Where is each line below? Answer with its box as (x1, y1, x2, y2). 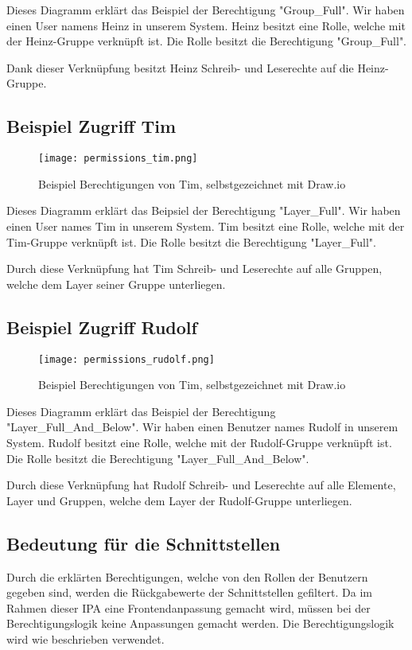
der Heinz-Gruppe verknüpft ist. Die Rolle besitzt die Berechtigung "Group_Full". (6, 33, 407, 49)
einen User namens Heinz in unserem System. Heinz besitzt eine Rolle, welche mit (6, 17, 406, 33)
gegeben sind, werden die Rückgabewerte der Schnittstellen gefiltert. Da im (6, 584, 372, 601)
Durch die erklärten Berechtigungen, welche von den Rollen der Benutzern (6, 568, 368, 585)
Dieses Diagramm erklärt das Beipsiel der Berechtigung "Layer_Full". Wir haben (6, 202, 401, 219)
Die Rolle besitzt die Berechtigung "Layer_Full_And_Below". (6, 450, 309, 466)
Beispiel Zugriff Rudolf (6, 314, 197, 339)
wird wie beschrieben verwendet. (6, 630, 165, 647)
